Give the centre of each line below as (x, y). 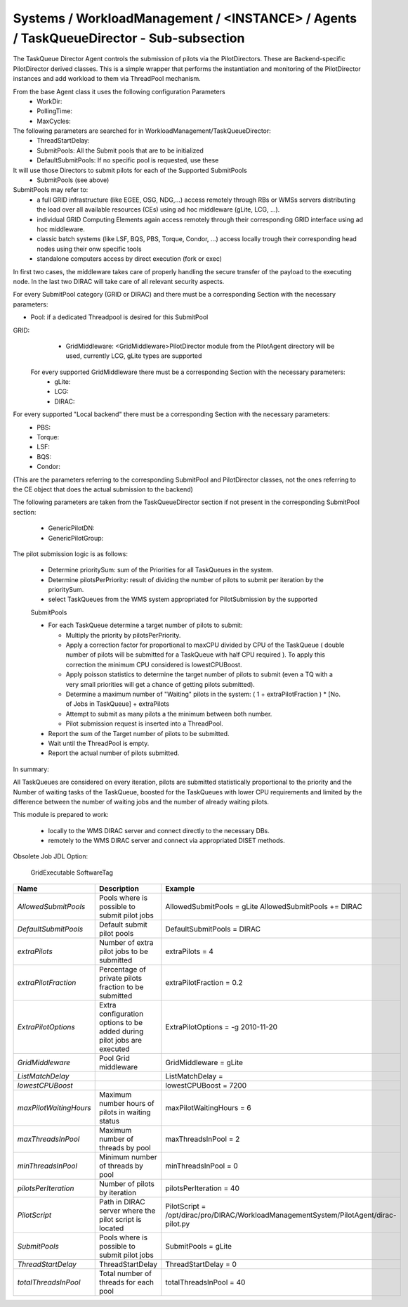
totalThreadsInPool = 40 (205, 1282)
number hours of (126, 1104)
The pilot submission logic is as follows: (70, 554)
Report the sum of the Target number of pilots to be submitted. (139, 733)
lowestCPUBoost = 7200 (206, 1086)
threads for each (126, 1282)
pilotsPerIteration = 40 (203, 1188)
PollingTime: (55, 111)
